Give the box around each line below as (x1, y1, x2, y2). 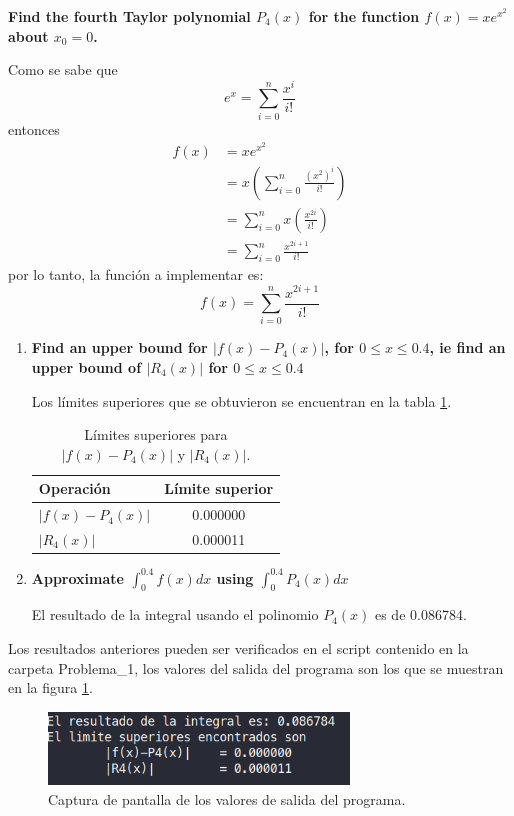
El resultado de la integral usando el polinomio (31, 604, 319, 625)
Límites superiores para (84, 424, 228, 445)
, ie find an (429, 337, 506, 358)
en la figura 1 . (8, 677, 93, 698)
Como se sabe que (8, 59, 118, 80)
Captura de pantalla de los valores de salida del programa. (48, 788, 406, 809)
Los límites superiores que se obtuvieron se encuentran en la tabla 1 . (31, 390, 452, 411)
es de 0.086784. (374, 604, 467, 625)
